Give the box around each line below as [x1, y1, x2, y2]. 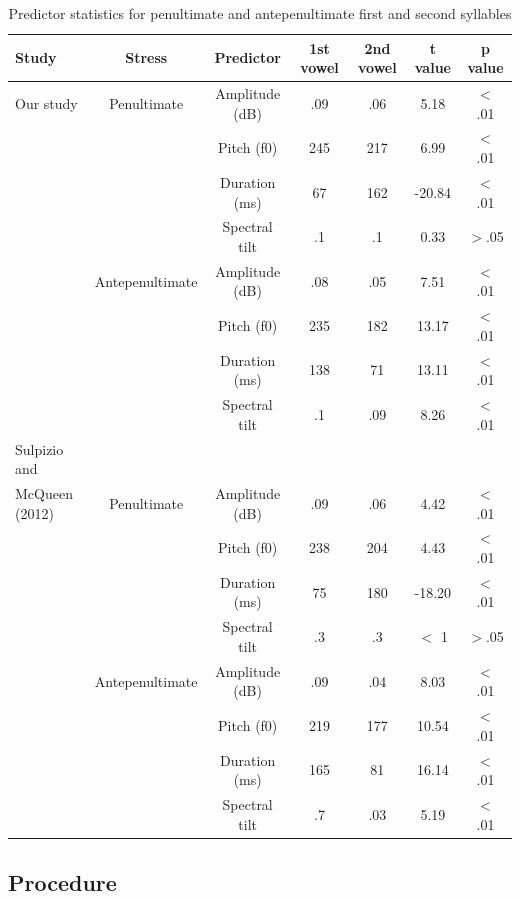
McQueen [15, 482, 73, 503]
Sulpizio [15, 438, 64, 459]
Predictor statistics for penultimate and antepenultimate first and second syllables [8, 3, 512, 23]
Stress [125, 47, 168, 68]
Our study [15, 92, 78, 113]
